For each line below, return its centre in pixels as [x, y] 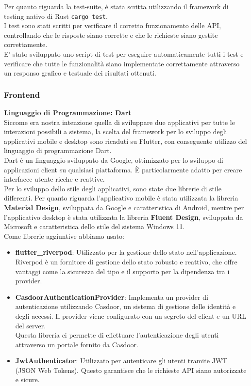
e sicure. [27, 379]
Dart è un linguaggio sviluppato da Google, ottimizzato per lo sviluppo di [114, 160]
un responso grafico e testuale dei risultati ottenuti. [80, 73]
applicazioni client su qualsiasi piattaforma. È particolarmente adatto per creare [123, 169]
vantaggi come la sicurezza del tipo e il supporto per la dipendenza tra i [122, 271]
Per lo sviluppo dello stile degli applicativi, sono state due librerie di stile [113, 188]
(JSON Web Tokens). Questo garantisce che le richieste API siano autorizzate [131, 370]
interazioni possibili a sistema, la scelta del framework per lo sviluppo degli [116, 131]
